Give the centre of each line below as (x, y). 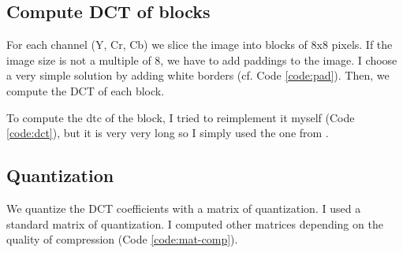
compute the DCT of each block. (86, 90)
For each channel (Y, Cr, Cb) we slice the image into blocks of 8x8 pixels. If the (200, 45)
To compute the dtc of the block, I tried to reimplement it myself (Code (181, 117)
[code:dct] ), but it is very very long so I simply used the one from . (168, 133)
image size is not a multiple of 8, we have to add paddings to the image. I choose (202, 60)
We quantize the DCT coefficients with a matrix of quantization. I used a (184, 208)
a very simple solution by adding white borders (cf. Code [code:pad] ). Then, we (198, 75)
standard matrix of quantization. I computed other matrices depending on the (195, 223)
